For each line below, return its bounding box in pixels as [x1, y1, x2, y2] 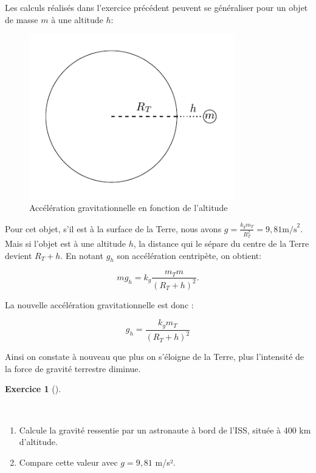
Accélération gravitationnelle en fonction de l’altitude [29, 201, 228, 214]
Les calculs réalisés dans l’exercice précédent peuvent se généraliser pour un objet [5, 1, 308, 13]
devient [5, 249, 32, 261]
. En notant [60, 249, 103, 261]
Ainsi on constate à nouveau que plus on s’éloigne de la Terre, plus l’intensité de [5, 350, 304, 363]
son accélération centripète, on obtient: [117, 249, 262, 261]
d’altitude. [19, 435, 58, 448]
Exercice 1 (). [5, 382, 61, 395]
